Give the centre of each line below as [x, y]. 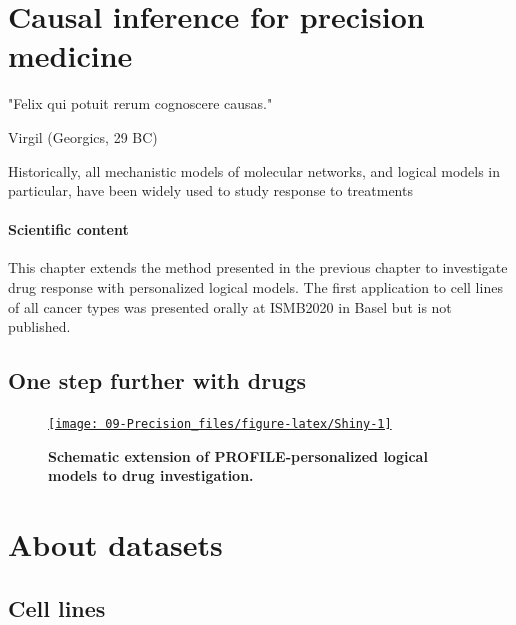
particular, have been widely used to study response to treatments [210, 190]
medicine [70, 55]
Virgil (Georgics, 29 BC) [83, 136]
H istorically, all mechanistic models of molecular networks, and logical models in [254, 170]
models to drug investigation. [151, 475]
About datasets [115, 544]
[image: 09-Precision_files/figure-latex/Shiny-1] [220, 424]
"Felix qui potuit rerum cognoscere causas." [140, 103]
